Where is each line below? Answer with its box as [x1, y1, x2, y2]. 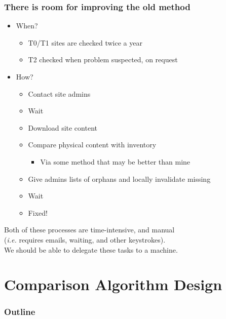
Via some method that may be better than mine [40, 156, 191, 167]
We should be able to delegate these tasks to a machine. [4, 244, 178, 255]
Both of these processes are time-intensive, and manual [4, 224, 175, 235]
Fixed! [28, 207, 48, 218]
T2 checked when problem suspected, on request [28, 54, 178, 65]
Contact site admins [28, 88, 91, 99]
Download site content [28, 122, 97, 133]
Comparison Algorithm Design [4, 274, 222, 295]
